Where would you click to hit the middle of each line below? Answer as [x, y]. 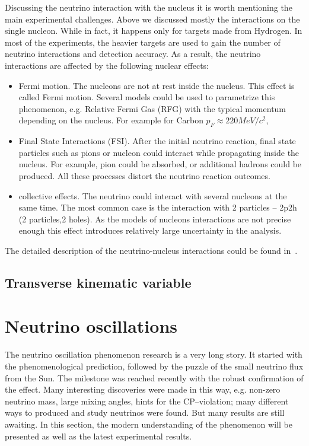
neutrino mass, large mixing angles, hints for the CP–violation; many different [147, 401]
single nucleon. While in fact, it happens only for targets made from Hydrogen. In [154, 31]
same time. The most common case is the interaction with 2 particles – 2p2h [158, 207]
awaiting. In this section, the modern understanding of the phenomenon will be [149, 424]
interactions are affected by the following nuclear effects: [107, 65]
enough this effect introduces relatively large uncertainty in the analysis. [150, 230]
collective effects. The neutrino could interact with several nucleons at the [153, 195]
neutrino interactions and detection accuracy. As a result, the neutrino [133, 54]
